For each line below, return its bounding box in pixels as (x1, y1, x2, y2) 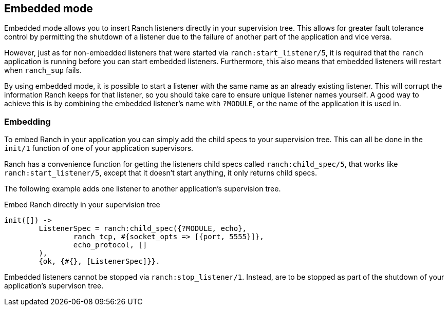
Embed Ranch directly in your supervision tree (4, 200, 160, 209)
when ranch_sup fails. (4, 66, 82, 75)
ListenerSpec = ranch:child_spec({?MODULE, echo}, (39, 224, 247, 233)
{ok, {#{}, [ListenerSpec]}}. (39, 257, 160, 266)
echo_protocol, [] (73, 241, 147, 249)
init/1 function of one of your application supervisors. (4, 144, 194, 153)
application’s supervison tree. (4, 281, 104, 290)
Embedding (4, 116, 51, 127)
